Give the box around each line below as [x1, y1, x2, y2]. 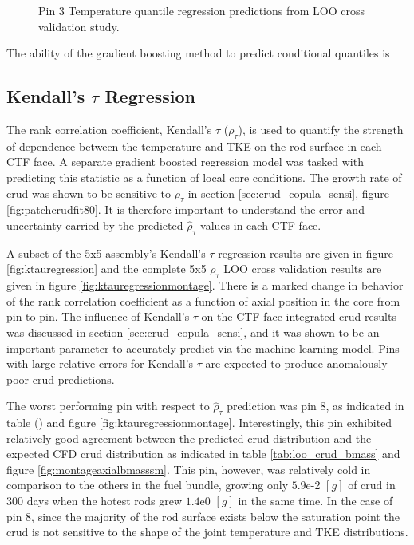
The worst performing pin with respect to [6, 397, 210, 414]
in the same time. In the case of [238, 492, 393, 509]
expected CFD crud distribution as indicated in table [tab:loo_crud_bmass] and [6, 445, 400, 462]
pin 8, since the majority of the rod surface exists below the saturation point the [6, 507, 400, 524]
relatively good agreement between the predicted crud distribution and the [6, 429, 372, 446]
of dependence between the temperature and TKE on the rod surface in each [6, 137, 382, 154]
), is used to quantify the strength [238, 120, 404, 137]
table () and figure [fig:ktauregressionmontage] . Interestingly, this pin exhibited [6, 414, 392, 431]
